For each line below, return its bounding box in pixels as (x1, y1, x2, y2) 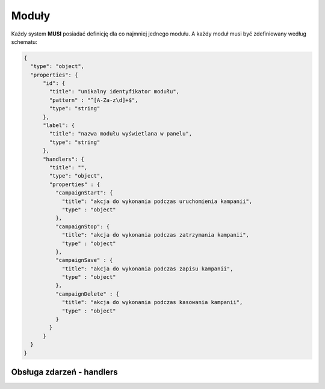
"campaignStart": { (55, 190, 113, 196)
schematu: (11, 38, 37, 45)
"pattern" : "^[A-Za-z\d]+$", (49, 96, 138, 104)
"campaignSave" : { (55, 257, 113, 264)
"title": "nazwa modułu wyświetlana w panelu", (49, 130, 193, 137)
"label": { (43, 122, 75, 129)
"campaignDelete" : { (55, 290, 120, 297)
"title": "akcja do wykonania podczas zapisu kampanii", (61, 265, 234, 272)
